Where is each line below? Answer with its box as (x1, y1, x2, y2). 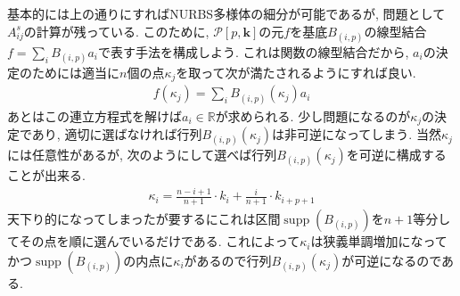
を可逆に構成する (346, 145, 447, 164)
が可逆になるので (341, 251, 442, 269)
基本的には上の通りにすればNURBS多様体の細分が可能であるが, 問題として (7, 4, 446, 22)
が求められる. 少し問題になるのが (215, 106, 411, 125)
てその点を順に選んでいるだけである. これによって (7, 232, 300, 251)
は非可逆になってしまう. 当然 (272, 125, 441, 144)
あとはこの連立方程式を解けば (7, 106, 182, 125)
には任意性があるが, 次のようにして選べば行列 (7, 145, 277, 164)
